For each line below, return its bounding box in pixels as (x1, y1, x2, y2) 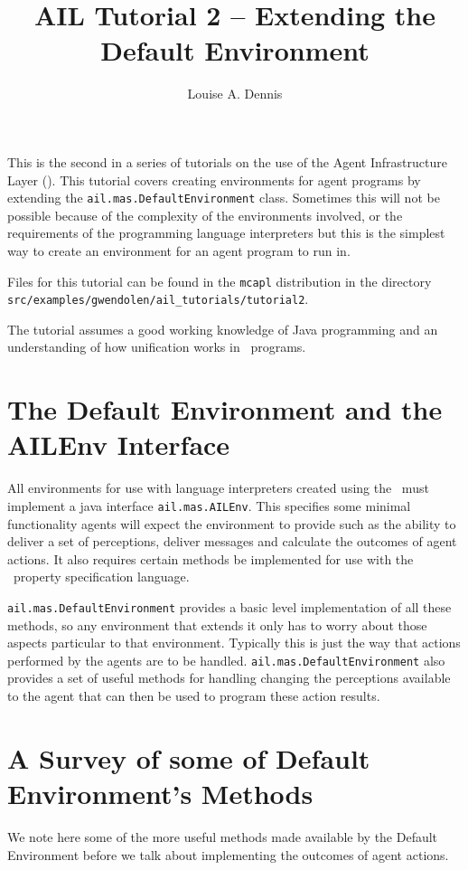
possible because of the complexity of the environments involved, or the (7, 205, 403, 224)
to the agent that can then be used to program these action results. (7, 686, 380, 705)
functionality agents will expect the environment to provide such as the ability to (7, 514, 456, 533)
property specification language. (13, 567, 190, 586)
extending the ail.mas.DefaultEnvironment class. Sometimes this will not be (7, 188, 440, 207)
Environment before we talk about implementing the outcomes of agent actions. (7, 845, 449, 864)
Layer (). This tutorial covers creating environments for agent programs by (7, 170, 421, 189)
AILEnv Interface (7, 426, 230, 463)
